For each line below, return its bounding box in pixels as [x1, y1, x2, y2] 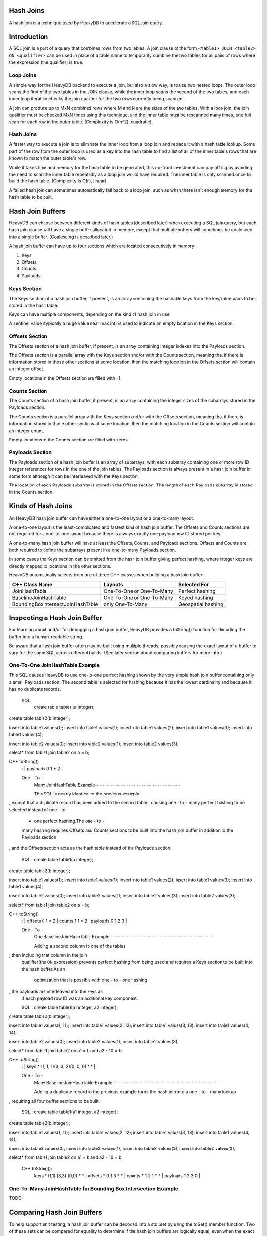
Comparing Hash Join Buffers [9, 1208, 102, 1216]
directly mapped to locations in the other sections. [9, 563, 112, 569]
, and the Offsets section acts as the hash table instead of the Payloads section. [9, 845, 172, 851]
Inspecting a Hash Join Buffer [9, 614, 102, 622]
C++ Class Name [12, 581, 53, 588]
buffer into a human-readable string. [9, 633, 84, 640]
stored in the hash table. [9, 302, 59, 309]
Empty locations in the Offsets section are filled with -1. [9, 375, 122, 381]
